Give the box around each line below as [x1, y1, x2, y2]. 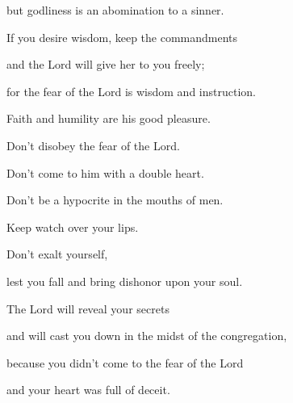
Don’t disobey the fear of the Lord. [6, 136, 180, 153]
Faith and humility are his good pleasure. [6, 110, 211, 127]
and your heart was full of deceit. [6, 381, 170, 398]
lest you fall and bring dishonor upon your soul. [6, 272, 243, 289]
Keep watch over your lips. [6, 218, 139, 235]
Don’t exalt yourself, [6, 246, 108, 262]
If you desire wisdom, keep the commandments [6, 28, 238, 45]
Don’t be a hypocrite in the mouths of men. [6, 191, 224, 208]
